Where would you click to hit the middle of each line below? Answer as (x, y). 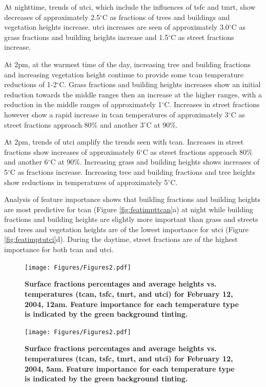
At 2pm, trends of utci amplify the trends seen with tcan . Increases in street (124, 142)
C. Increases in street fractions (212, 104)
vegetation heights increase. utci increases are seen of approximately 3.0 (117, 27)
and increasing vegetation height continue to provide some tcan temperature (124, 74)
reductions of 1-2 (30, 84)
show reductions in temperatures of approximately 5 (86, 182)
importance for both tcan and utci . (59, 249)
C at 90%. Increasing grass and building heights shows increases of (155, 162)
